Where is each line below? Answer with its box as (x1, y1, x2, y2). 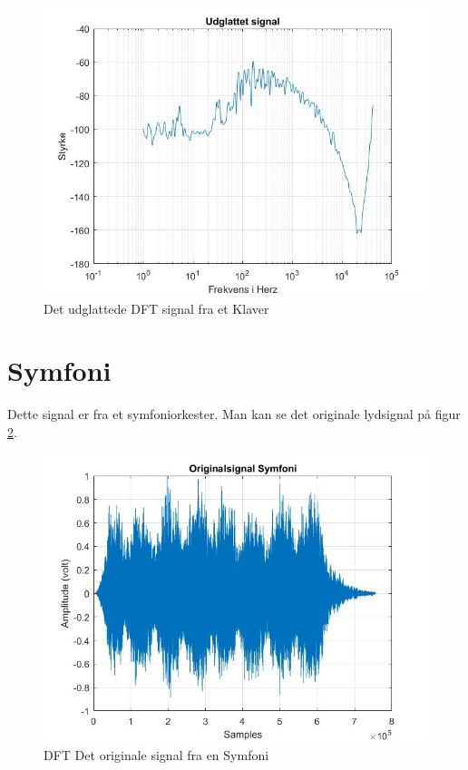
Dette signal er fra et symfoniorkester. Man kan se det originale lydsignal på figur (7, 404, 461, 424)
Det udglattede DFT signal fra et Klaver (44, 298, 269, 317)
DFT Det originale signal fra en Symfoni (44, 746, 269, 765)
